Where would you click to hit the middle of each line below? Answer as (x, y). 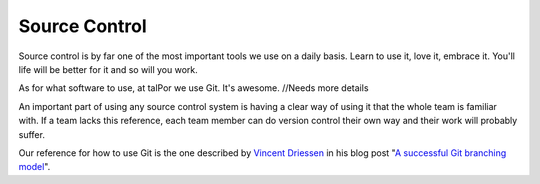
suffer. (31, 134)
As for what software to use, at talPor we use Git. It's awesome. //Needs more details (193, 88)
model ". (34, 167)
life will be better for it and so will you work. (108, 69)
